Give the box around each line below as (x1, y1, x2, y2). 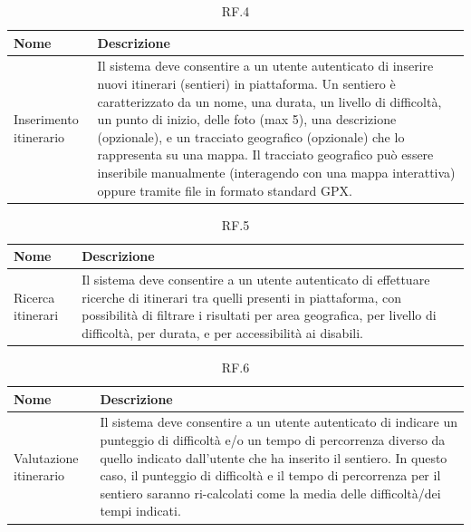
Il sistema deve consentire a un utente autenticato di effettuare (82, 270, 430, 289)
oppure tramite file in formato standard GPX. (97, 180, 352, 199)
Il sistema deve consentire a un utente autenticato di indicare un (100, 412, 458, 431)
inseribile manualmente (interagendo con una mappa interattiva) (97, 163, 456, 181)
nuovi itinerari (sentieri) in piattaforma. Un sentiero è (97, 74, 396, 93)
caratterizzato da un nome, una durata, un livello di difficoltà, (97, 92, 442, 111)
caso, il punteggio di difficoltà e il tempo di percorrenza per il (100, 466, 441, 485)
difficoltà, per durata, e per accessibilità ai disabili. (82, 323, 363, 342)
